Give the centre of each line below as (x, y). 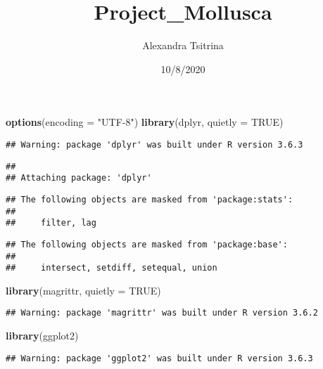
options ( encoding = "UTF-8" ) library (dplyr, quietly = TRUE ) (145, 122)
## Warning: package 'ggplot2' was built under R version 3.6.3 (159, 358)
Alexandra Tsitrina (183, 45)
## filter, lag (51, 223)
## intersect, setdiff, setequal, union (112, 268)
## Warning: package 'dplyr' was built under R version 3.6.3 (154, 144)
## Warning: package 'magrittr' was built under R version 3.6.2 (162, 313)
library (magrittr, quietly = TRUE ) (83, 290)
